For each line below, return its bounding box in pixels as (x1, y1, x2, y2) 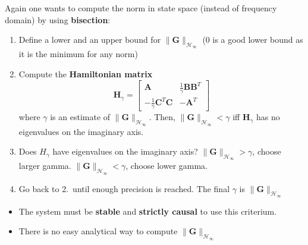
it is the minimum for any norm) (18, 48, 138, 60)
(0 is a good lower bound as (202, 33, 303, 46)
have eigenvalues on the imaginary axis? (52, 145, 198, 158)
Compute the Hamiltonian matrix (18, 67, 153, 80)
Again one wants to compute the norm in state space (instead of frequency (5, 2, 277, 14)
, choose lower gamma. (125, 159, 208, 172)
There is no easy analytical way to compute (18, 225, 178, 237)
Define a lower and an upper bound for (18, 33, 161, 46)
